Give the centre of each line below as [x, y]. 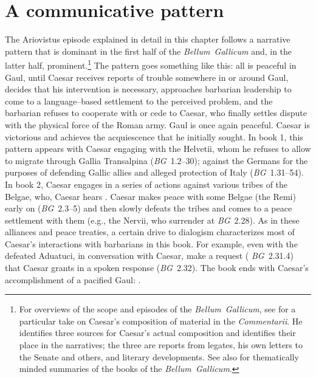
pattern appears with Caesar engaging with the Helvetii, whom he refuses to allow [158, 149]
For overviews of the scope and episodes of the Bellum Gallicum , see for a [157, 309]
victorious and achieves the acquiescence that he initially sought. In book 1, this [154, 136]
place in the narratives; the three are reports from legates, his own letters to [161, 345]
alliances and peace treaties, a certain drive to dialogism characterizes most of [150, 232]
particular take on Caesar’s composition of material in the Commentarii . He [161, 321]
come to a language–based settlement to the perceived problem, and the [139, 101]
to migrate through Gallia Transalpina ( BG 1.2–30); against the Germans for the [156, 160]
